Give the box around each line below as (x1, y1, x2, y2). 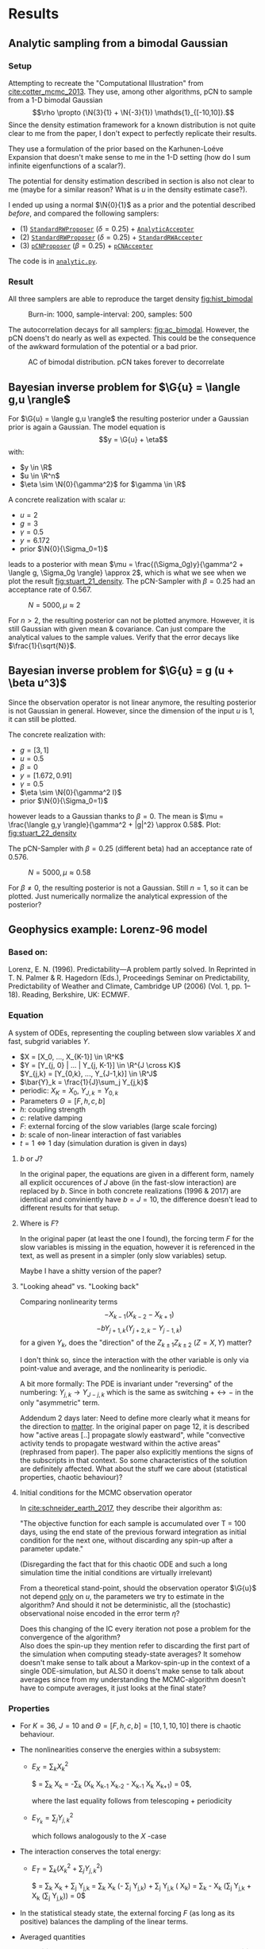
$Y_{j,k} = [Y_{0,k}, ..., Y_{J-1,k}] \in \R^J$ (19, 1069, 158, 1078)
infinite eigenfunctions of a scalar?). (8, 161, 126, 170)
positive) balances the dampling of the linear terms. (19, 1917, 189, 1927)
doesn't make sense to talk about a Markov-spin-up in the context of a (19, 1657, 251, 1667)
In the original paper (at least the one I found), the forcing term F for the (19, 1233, 254, 1243)
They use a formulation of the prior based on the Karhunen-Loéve (8, 144, 224, 153)
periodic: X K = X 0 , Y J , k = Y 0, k (19, 1085, 119, 1097)
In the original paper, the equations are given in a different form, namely (19, 1169, 255, 1178)
